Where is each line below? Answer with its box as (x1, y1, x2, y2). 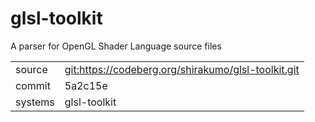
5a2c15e (64, 78, 108, 92)
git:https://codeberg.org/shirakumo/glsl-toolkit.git (64, 62, 300, 76)
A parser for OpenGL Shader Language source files (10, 40, 222, 52)
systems (15, 95, 55, 109)
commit (15, 78, 51, 92)
